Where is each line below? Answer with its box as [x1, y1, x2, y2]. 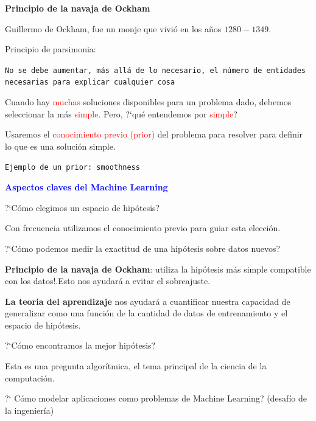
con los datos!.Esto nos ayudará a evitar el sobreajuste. [5, 274, 211, 287]
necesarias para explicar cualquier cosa [5, 78, 175, 87]
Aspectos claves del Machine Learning [5, 181, 168, 193]
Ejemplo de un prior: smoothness [5, 163, 140, 172]
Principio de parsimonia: [5, 43, 96, 55]
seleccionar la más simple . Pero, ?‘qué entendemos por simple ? [5, 107, 237, 120]
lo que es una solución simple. [5, 139, 116, 152]
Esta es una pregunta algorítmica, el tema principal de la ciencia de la [5, 360, 267, 372]
